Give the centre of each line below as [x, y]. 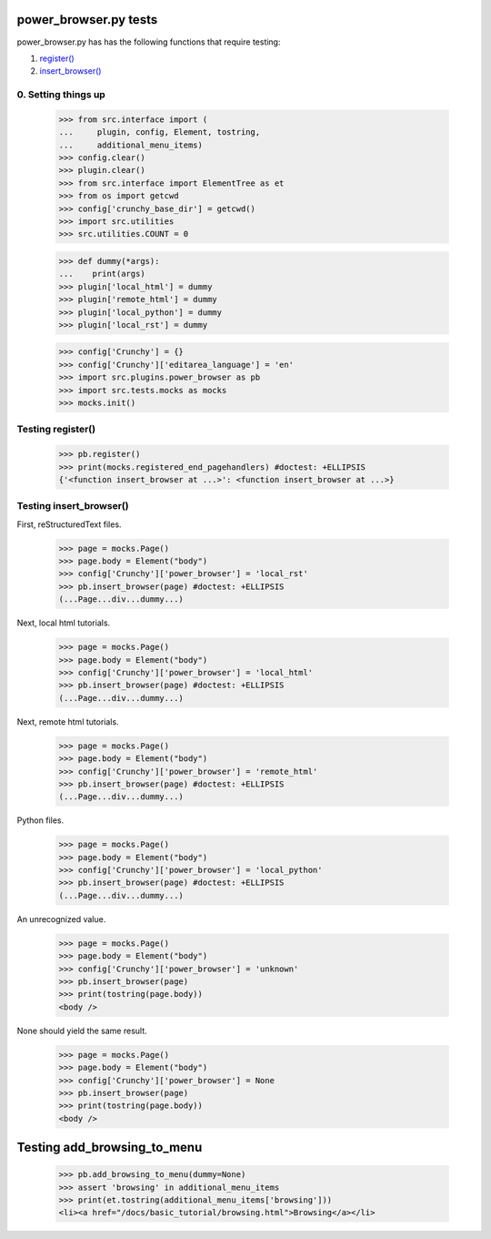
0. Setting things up [61, 95]
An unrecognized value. [61, 919]
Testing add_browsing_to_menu [110, 1148]
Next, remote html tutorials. [68, 721]
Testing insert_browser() [73, 506]
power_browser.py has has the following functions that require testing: [149, 42]
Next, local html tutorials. [64, 623]
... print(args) [102, 274]
